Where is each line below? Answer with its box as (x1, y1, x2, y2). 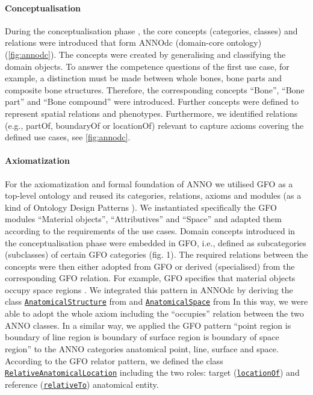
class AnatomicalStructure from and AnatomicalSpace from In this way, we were (5, 295, 308, 308)
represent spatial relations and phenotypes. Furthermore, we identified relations (5, 107, 298, 119)
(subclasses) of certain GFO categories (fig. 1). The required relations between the (5, 248, 308, 261)
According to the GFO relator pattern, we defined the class (5, 354, 223, 367)
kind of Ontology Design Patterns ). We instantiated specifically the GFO (5, 201, 277, 213)
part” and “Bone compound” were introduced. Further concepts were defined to (5, 95, 299, 108)
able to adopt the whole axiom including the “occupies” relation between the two (5, 307, 304, 320)
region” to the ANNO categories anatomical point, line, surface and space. (5, 342, 279, 355)
